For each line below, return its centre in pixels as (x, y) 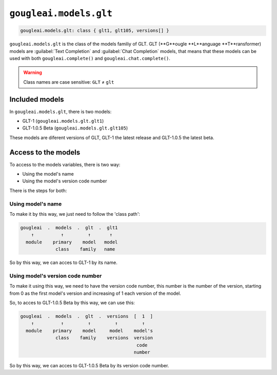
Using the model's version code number (65, 181)
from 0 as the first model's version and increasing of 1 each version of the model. (95, 293)
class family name (85, 249)
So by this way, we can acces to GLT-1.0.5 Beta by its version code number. (89, 365)
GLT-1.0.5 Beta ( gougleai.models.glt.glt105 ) (75, 128)
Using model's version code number (56, 276)
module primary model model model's (90, 331)
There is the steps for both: (38, 191)
